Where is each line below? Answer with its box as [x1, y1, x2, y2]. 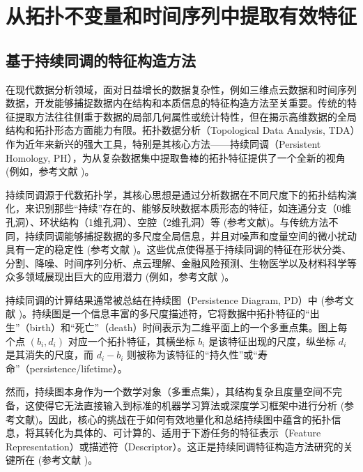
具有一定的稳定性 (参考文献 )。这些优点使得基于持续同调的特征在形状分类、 [6, 242, 352, 257]
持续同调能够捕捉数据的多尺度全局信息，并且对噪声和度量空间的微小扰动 [24, 228, 357, 243]
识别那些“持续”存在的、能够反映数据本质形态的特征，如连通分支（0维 [34, 201, 352, 215]
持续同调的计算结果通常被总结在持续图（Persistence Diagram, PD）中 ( [6, 292, 325, 307]
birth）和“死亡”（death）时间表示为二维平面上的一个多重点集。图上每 [29, 320, 348, 335]
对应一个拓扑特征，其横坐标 [68, 333, 195, 348]
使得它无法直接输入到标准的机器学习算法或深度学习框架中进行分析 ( [34, 398, 345, 413]
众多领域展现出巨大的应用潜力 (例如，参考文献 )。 [6, 269, 235, 284]
